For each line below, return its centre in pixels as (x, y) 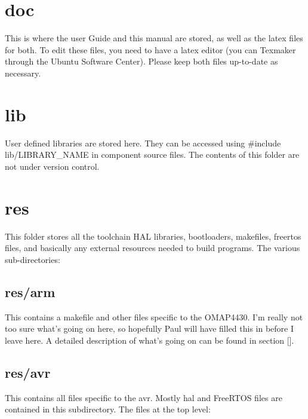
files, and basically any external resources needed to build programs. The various (153, 248)
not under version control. (52, 166)
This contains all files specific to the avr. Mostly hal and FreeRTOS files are (144, 397)
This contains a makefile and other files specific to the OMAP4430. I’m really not (154, 316)
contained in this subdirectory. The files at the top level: (108, 409)
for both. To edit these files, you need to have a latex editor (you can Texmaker (150, 49)
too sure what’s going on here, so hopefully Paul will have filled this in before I (150, 328)
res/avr (28, 372)
